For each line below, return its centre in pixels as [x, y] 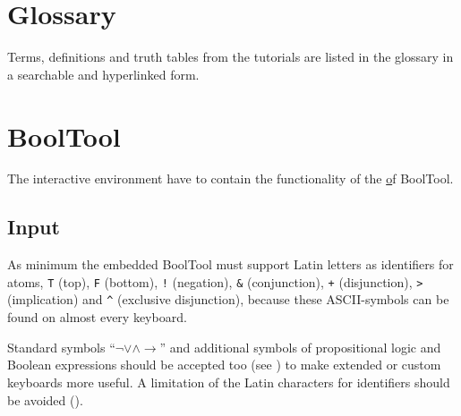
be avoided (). [45, 399]
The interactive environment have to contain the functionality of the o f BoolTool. [230, 178]
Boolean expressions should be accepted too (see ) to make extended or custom [224, 365]
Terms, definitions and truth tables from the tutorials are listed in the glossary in [230, 57]
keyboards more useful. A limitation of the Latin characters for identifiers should [229, 382]
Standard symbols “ [61, 347]
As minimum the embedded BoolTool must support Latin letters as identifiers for [230, 264]
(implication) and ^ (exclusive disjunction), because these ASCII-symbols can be [228, 299]
